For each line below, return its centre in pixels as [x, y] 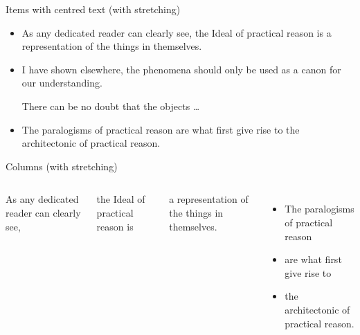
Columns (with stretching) [62, 166]
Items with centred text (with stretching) [93, 9]
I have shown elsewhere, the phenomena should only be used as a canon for [181, 69]
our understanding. [62, 83]
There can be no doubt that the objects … [111, 106]
